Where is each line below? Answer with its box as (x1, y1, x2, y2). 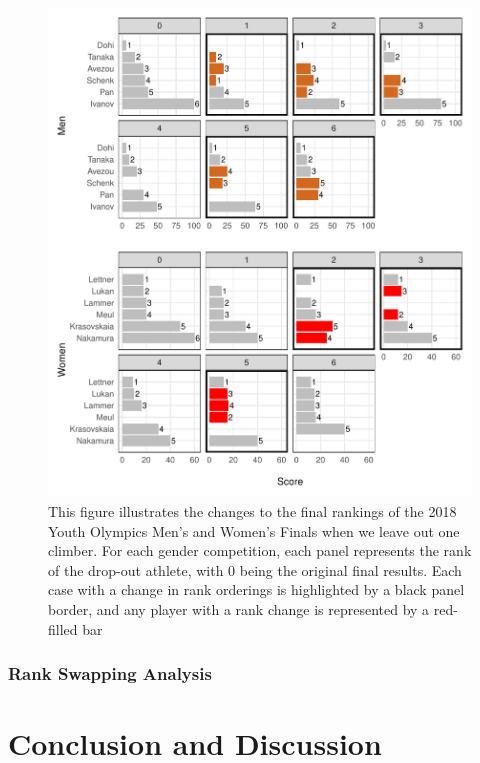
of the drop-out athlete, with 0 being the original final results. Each (48, 559, 462, 580)
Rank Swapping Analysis (8, 661, 212, 686)
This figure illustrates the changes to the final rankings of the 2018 (48, 501, 457, 522)
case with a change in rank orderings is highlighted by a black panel (48, 579, 465, 600)
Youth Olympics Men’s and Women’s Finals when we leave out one (48, 520, 460, 541)
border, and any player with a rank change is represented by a (48, 599, 430, 620)
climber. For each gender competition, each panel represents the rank (48, 540, 472, 561)
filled (48, 618, 78, 639)
